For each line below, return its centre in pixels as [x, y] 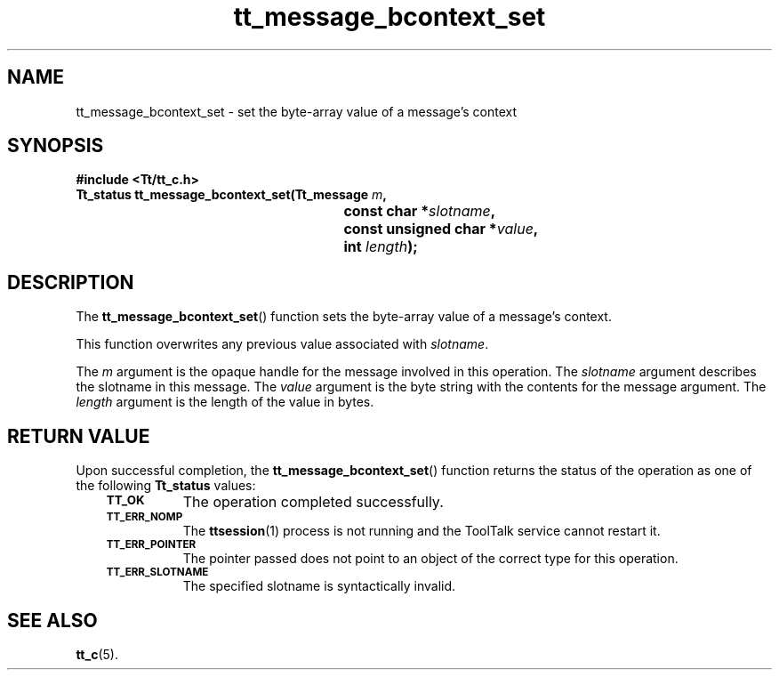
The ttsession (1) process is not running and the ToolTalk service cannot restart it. [422, 531]
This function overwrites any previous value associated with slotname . [282, 344]
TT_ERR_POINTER [151, 545]
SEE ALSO [52, 620]
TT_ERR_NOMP [145, 517]
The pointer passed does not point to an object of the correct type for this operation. [430, 559]
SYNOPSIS [56, 146]
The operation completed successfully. [313, 502]
